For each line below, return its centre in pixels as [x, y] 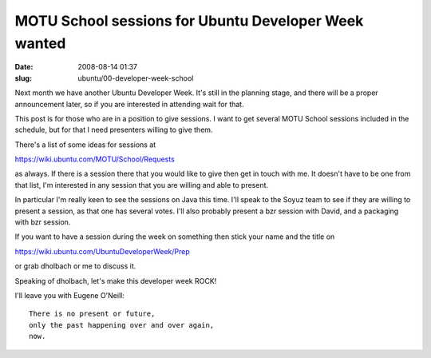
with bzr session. [43, 222]
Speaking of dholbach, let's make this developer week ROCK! [116, 280]
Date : [24, 67]
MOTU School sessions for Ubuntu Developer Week [189, 21]
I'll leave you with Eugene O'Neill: [70, 295]
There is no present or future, [92, 314]
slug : [23, 78]
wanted [40, 43]
